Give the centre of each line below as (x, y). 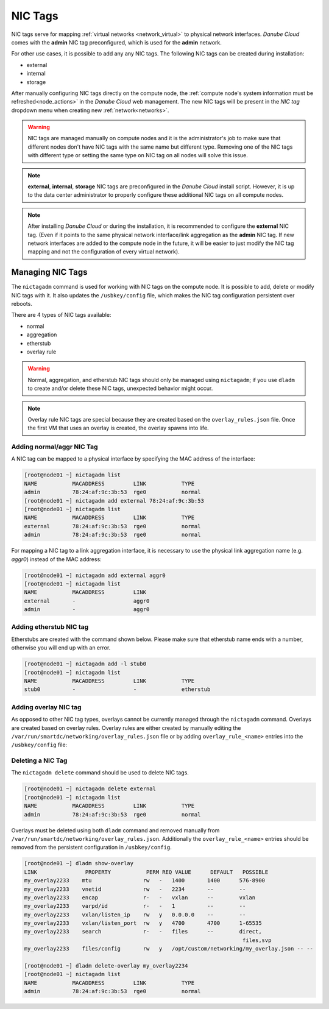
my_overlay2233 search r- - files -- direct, (143, 932)
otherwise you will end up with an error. (61, 648)
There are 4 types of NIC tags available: (61, 315)
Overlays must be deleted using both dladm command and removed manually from (115, 830)
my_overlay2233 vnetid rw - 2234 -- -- (135, 889)
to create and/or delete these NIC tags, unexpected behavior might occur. (120, 388)
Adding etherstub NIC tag (50, 627)
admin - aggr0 (87, 610)
